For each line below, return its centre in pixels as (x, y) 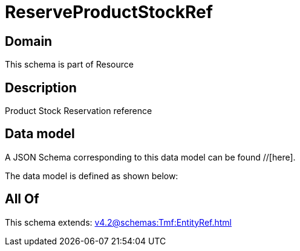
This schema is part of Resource (69, 65)
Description (41, 87)
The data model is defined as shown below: (92, 176)
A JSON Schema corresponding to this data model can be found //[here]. (150, 157)
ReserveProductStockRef (109, 12)
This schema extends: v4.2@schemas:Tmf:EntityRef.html (119, 222)
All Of (22, 199)
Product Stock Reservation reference (79, 111)
